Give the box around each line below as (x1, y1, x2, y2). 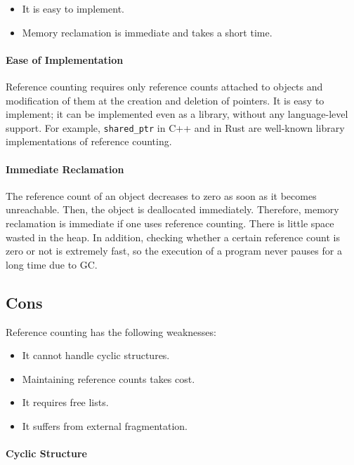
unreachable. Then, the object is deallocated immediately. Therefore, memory (6, 202, 339, 217)
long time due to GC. (6, 257, 98, 271)
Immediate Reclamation (6, 161, 124, 176)
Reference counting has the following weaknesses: (6, 324, 216, 339)
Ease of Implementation (6, 52, 124, 67)
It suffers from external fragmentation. (22, 418, 188, 433)
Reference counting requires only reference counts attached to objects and (6, 79, 323, 93)
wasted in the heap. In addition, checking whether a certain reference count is (6, 229, 340, 244)
